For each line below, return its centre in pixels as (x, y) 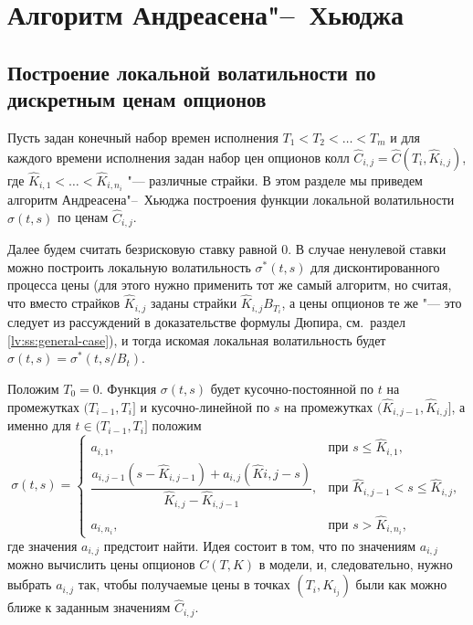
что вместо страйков (64, 303)
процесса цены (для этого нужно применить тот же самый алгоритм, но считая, (230, 285)
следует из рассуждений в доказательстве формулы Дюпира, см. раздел (206, 322)
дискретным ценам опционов (137, 99)
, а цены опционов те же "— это (372, 303)
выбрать (30, 584)
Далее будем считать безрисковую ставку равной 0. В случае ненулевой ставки (227, 249)
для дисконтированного (375, 266)
